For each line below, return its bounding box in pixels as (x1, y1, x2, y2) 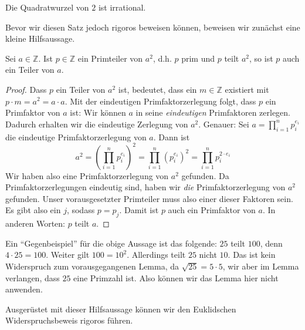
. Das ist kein (228, 248, 276, 261)
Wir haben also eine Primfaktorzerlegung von (5, 169, 169, 181)
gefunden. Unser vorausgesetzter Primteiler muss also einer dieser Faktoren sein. (5, 192, 293, 204)
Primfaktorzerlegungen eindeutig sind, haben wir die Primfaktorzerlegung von (5, 181, 286, 193)
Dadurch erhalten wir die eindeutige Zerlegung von (5, 117, 188, 130)
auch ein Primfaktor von (168, 204, 256, 216)
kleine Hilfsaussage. (5, 32, 75, 45)
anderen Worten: (5, 217, 65, 230)
